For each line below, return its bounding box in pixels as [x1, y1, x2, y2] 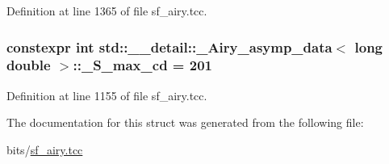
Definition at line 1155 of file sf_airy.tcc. [6, 86, 207, 103]
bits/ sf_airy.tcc [6, 141, 83, 158]
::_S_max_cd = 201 [73, 55, 212, 75]
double [6, 55, 51, 75]
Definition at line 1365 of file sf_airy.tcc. [6, 2, 207, 19]
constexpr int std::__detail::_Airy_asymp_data [6, 36, 333, 57]
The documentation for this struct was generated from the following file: [6, 114, 364, 131]
